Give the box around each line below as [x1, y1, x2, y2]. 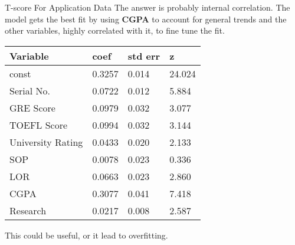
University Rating [9, 135, 83, 149]
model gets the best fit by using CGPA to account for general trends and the [5, 12, 287, 25]
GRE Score [9, 100, 55, 115]
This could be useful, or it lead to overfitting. [5, 228, 168, 241]
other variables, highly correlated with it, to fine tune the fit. [5, 24, 225, 37]
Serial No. [9, 83, 50, 97]
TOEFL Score [9, 117, 68, 132]
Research [9, 203, 47, 217]
